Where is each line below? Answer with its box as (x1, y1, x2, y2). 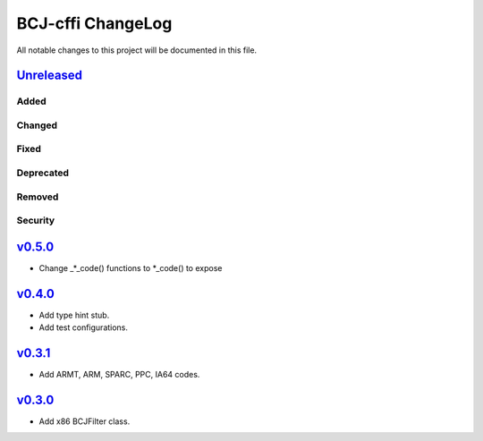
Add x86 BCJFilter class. (38, 416, 131, 427)
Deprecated (16, 166, 70, 179)
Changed (16, 119, 58, 131)
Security (16, 215, 55, 227)
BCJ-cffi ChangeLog (16, 13, 173, 33)
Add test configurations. (38, 322, 129, 333)
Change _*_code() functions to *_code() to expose (38, 262, 223, 273)
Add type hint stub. (38, 310, 110, 320)
